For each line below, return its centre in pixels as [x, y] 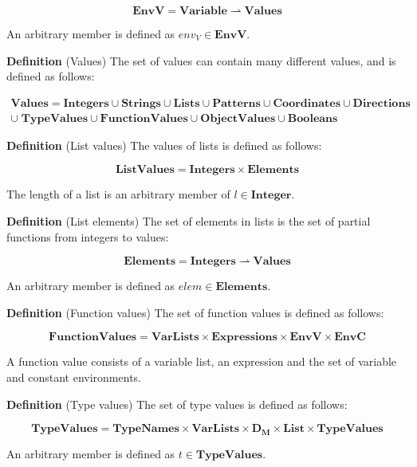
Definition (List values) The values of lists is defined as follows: [164, 145]
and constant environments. [74, 377]
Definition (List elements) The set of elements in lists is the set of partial [189, 221]
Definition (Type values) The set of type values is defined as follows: [177, 404]
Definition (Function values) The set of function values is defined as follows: [195, 312]
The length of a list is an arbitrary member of [118, 194]
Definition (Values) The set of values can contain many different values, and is [201, 60]
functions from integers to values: [88, 236]
